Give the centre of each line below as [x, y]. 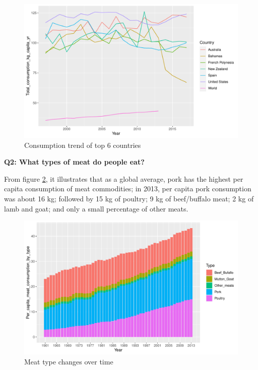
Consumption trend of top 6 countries [83, 145]
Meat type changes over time [69, 361]
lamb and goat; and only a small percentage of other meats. [96, 208]
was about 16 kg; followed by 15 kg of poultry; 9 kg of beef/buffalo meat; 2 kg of [129, 198]
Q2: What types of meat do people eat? [74, 162]
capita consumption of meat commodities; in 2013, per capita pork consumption [128, 189]
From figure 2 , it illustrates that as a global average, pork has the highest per [124, 178]
